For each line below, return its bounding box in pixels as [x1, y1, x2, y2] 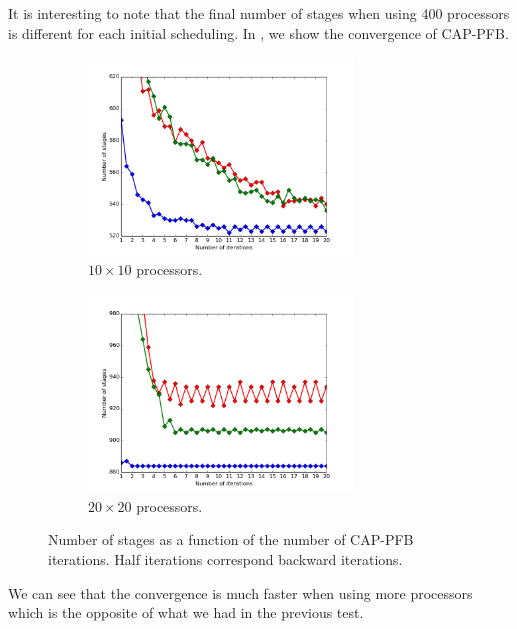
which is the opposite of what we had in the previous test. [8, 602, 364, 623]
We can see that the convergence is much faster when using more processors [8, 582, 473, 603]
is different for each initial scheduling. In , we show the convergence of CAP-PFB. [8, 22, 509, 43]
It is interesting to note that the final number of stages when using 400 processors [8, 3, 510, 23]
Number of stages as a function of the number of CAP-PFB [48, 529, 414, 550]
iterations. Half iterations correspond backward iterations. [48, 549, 403, 569]
